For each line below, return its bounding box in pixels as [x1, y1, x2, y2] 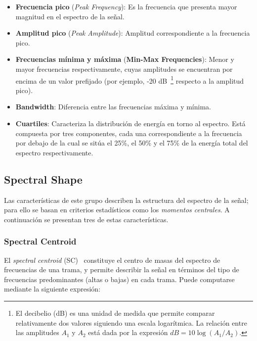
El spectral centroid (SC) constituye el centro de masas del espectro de [4, 254, 220, 265]
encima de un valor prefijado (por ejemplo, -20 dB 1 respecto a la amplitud [15, 74, 244, 86]
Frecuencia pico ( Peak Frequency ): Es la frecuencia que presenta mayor [15, 1, 237, 11]
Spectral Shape [4, 171, 83, 187]
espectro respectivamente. [15, 147, 93, 157]
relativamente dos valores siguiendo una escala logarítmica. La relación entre [15, 317, 247, 328]
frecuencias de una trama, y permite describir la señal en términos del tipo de [4, 264, 239, 275]
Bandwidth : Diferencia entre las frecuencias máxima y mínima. [15, 101, 211, 112]
